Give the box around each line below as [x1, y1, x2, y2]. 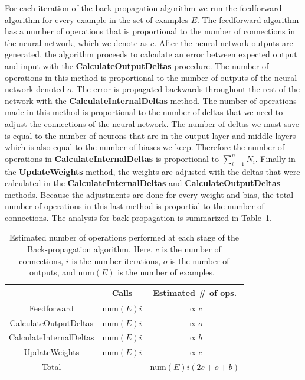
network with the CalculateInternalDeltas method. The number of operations [5, 94, 297, 106]
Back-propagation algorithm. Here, [27, 243, 153, 255]
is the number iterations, [71, 254, 161, 267]
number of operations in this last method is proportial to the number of [5, 200, 264, 212]
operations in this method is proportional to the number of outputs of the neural [5, 71, 297, 83]
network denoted [5, 83, 65, 95]
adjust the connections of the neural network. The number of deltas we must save [5, 117, 300, 129]
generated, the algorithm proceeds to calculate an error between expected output [5, 48, 297, 60]
